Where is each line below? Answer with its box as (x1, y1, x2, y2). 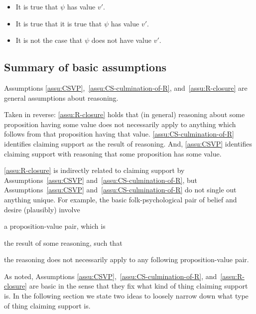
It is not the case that (15, 35, 83, 45)
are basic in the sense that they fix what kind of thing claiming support (29, 281, 248, 291)
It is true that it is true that (15, 18, 102, 28)
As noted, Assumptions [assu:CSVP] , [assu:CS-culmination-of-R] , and (4, 271, 217, 281)
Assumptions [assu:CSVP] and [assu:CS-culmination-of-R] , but (4, 174, 197, 185)
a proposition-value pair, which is (4, 221, 106, 231)
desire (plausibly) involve (4, 204, 80, 214)
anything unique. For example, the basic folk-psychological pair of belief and (4, 194, 237, 204)
